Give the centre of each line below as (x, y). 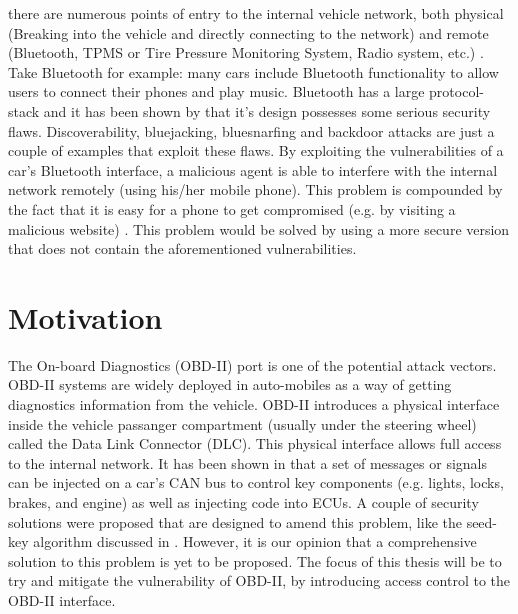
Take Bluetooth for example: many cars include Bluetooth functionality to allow (253, 71)
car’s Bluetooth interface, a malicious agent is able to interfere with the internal (253, 169)
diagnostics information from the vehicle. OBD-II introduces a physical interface (254, 404)
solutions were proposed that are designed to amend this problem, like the (235, 521)
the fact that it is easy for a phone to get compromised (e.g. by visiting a (232, 208)
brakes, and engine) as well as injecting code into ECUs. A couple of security (243, 502)
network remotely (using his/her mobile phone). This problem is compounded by (255, 189)
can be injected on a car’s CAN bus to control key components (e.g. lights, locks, (256, 482)
